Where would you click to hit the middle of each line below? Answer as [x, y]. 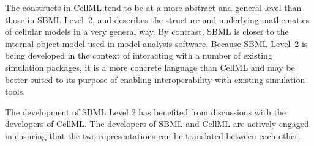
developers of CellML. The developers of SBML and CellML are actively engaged [157, 124]
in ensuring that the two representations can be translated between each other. [153, 135]
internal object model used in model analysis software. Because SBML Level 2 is [156, 43]
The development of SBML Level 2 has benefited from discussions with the [146, 111]
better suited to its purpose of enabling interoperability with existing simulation [155, 79]
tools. [15, 91]
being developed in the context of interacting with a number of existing [139, 55]
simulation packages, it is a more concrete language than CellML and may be [150, 67]
